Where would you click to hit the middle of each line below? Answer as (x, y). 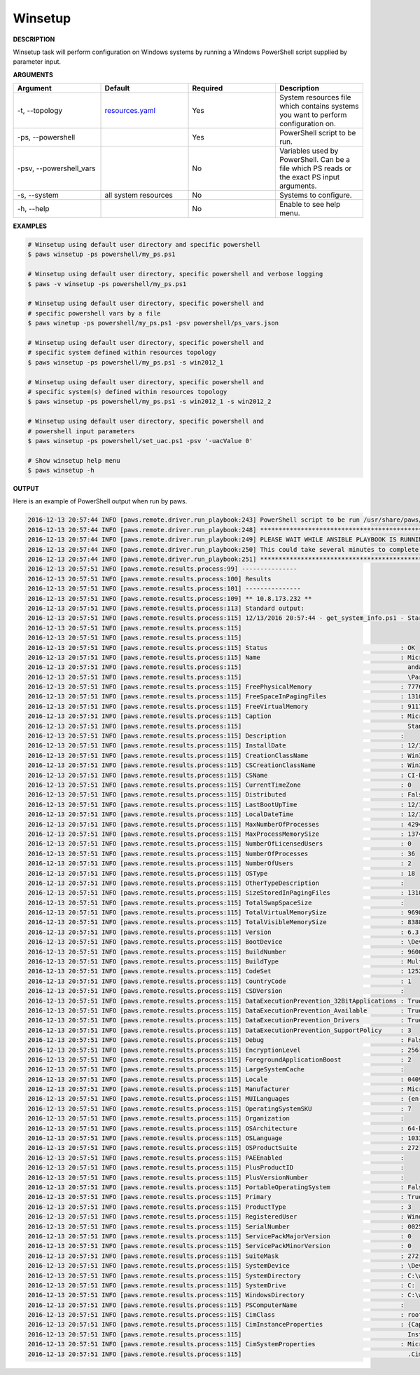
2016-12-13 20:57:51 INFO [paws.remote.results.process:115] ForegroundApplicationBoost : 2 (220, 1059)
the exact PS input (309, 177)
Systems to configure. (316, 195)
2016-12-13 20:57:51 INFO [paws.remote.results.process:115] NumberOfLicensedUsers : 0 (220, 844)
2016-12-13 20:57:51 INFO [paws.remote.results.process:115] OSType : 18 (222, 873)
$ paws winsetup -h (61, 470)
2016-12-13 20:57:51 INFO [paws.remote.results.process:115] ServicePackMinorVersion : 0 (220, 1246)
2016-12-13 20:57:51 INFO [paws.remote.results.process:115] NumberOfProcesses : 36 (222, 853)
